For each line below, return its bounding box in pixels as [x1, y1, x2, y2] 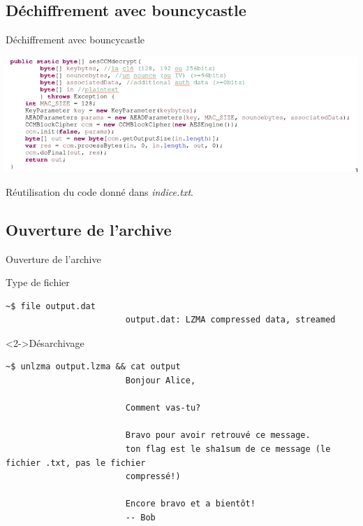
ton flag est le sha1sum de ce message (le [125, 444, 331, 455]
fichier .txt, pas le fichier [6, 457, 146, 468]
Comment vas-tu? [125, 403, 201, 413]
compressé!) [125, 471, 181, 482]
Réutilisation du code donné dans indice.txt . [6, 184, 193, 199]
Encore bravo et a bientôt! [125, 499, 255, 509]
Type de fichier [6, 275, 70, 290]
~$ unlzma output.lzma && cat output [6, 362, 181, 372]
